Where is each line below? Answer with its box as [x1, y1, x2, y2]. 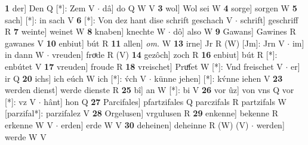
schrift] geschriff [240, 13, 298, 26]
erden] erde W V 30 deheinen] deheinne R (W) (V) [61, 118, 249, 131]
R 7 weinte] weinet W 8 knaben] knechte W [5, 25, 166, 38]
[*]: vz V [5, 95, 36, 107]
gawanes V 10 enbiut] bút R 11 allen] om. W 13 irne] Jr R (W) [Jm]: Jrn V [5, 36, 285, 49]
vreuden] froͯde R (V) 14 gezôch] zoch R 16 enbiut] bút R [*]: [51, 48, 278, 61]
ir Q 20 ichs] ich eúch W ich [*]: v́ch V [5, 72, 147, 84]
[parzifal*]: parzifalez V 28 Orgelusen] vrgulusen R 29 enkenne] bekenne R [5, 107, 279, 119]
